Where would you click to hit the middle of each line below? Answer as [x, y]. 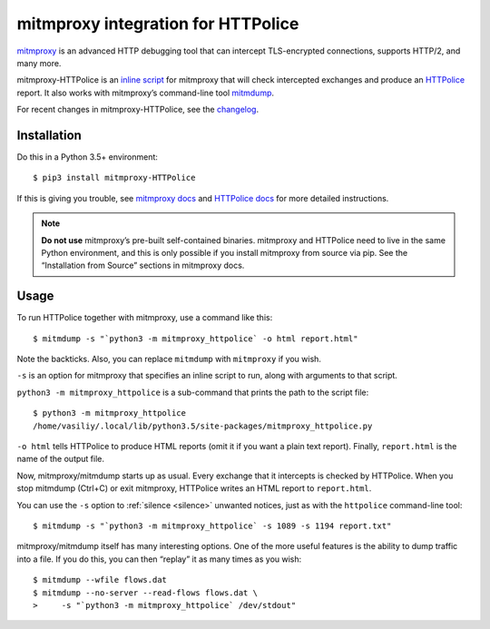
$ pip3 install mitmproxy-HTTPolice [114, 178]
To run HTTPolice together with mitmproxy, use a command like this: [145, 318]
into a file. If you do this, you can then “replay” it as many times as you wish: [159, 559]
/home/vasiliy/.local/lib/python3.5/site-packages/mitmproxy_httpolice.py [203, 426]
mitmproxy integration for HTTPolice [158, 24]
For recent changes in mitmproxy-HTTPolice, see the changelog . [137, 110]
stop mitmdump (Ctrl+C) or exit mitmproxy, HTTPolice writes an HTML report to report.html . [194, 488]
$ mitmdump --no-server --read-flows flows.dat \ [146, 593]
